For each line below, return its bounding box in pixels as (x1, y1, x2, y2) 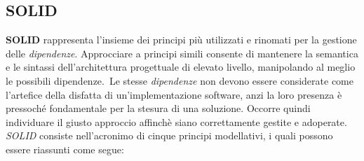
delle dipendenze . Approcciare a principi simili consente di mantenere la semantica (6, 45, 358, 60)
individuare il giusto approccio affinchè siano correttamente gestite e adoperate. (6, 114, 347, 129)
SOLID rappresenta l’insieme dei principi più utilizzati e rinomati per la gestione (6, 32, 357, 47)
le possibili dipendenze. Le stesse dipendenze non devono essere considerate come (6, 73, 353, 87)
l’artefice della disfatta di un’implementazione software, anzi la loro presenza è (6, 87, 342, 101)
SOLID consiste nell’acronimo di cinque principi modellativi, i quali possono (6, 128, 333, 143)
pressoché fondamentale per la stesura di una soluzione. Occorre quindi (6, 101, 311, 115)
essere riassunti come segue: (6, 141, 124, 156)
